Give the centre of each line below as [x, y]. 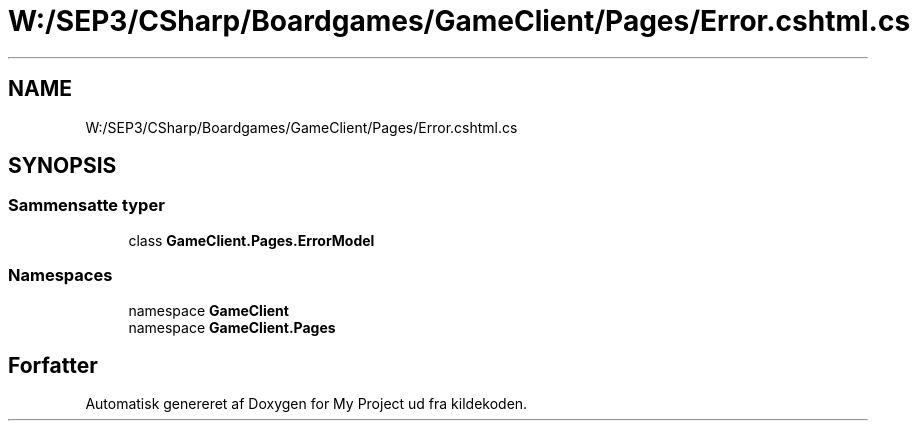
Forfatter [53, 365]
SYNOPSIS [62, 166]
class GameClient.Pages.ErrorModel [251, 240]
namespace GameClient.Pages [232, 327]
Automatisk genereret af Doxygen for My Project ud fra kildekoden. [306, 404]
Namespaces [60, 275]
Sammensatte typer [86, 205]
